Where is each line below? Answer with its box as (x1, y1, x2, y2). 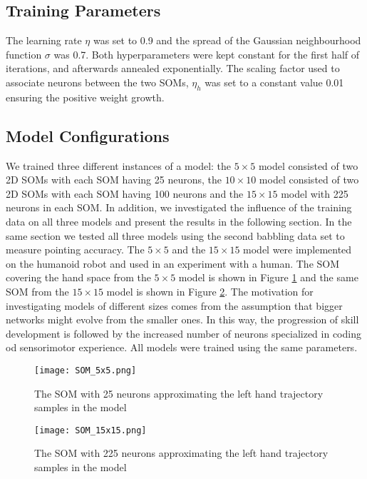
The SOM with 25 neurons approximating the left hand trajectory (34, 385, 324, 400)
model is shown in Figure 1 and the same (178, 270, 358, 285)
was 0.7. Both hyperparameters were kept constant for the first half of (53, 46, 360, 61)
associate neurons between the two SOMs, (6, 74, 189, 89)
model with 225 (281, 186, 348, 201)
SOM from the (6, 283, 69, 298)
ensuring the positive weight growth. (6, 89, 165, 104)
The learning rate (6, 33, 82, 48)
